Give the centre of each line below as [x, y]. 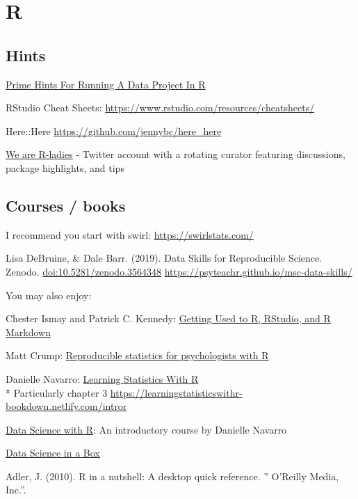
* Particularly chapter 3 [57, 392]
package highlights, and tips [65, 167]
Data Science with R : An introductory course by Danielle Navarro [146, 429]
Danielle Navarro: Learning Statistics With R [102, 378]
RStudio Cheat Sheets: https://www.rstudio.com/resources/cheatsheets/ [160, 108]
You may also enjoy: [49, 295]
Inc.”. [16, 490]
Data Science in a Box [53, 453]
